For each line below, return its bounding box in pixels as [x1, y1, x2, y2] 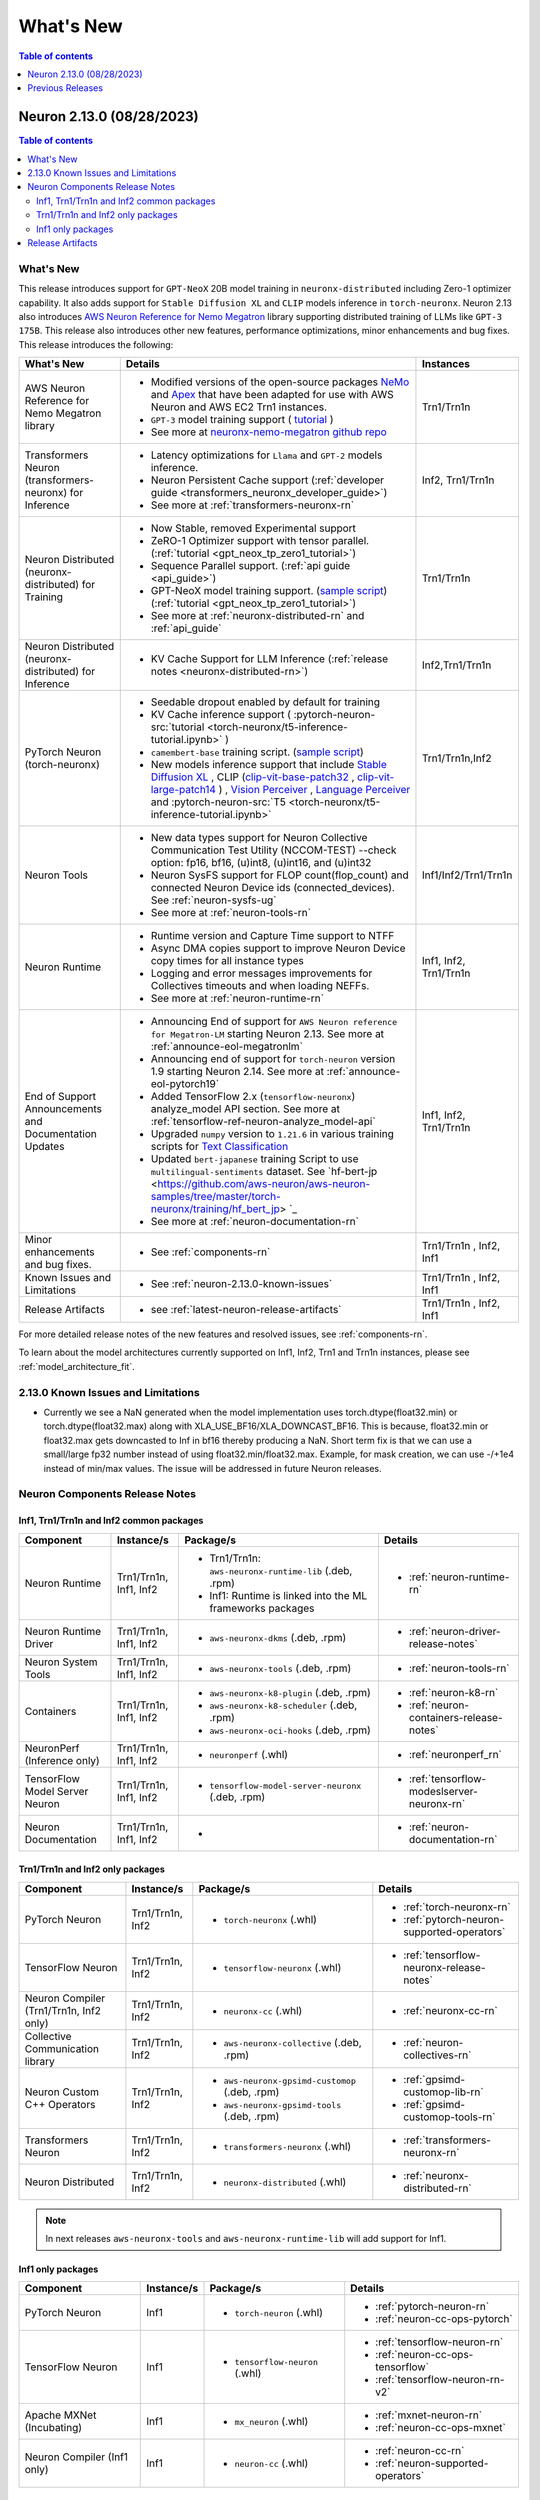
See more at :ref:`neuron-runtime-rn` [150, 991, 325, 1005]
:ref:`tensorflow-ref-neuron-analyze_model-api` [150, 1115, 376, 1129]
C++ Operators [24, 2097, 96, 2111]
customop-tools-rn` [403, 2110, 496, 2124]
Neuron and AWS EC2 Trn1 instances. [150, 400, 328, 414]
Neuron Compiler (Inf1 [24, 2450, 129, 2464]
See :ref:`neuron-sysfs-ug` [150, 893, 277, 907]
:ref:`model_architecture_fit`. [18, 1360, 135, 1372]
